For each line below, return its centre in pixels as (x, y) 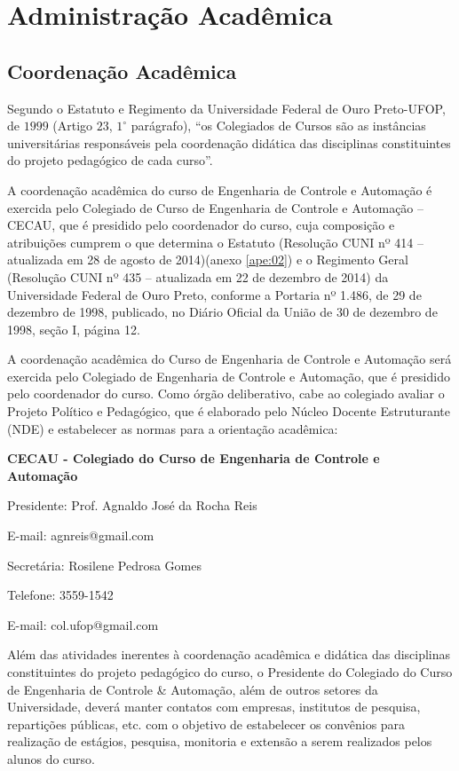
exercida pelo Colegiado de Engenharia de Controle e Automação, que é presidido (229, 376)
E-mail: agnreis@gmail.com (81, 535)
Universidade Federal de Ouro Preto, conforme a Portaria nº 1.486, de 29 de (214, 294)
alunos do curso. (51, 758)
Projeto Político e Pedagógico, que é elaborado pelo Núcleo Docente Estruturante (229, 411)
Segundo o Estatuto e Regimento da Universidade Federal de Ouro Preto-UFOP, (226, 108)
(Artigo (73, 126)
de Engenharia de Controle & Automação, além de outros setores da (193, 689)
